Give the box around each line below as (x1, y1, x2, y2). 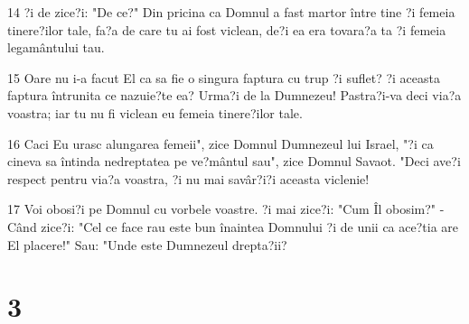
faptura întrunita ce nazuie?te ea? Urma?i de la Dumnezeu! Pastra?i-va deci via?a (7, 86, 462, 105)
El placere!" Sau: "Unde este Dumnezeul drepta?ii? (7, 235, 287, 254)
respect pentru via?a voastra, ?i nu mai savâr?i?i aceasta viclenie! (7, 169, 370, 188)
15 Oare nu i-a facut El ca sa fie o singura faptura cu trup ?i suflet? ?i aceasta (7, 68, 440, 87)
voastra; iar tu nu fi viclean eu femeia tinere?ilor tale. (7, 103, 303, 122)
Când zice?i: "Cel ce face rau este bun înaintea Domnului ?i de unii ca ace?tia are (7, 217, 459, 236)
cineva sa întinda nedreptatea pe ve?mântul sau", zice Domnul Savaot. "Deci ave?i (7, 152, 461, 171)
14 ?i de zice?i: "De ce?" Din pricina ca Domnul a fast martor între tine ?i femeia (7, 3, 455, 21)
